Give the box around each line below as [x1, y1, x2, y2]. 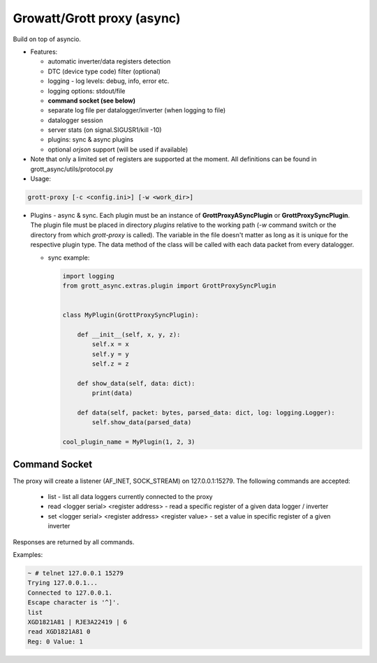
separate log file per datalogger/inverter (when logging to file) [47, 106, 226, 114]
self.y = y [91, 350, 129, 358]
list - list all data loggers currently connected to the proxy [47, 493, 213, 501]
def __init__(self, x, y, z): [77, 330, 181, 338]
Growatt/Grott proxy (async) [13, 10, 181, 26]
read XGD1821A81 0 [27, 628, 91, 636]
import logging [62, 272, 114, 280]
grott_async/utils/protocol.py [30, 165, 113, 173]
